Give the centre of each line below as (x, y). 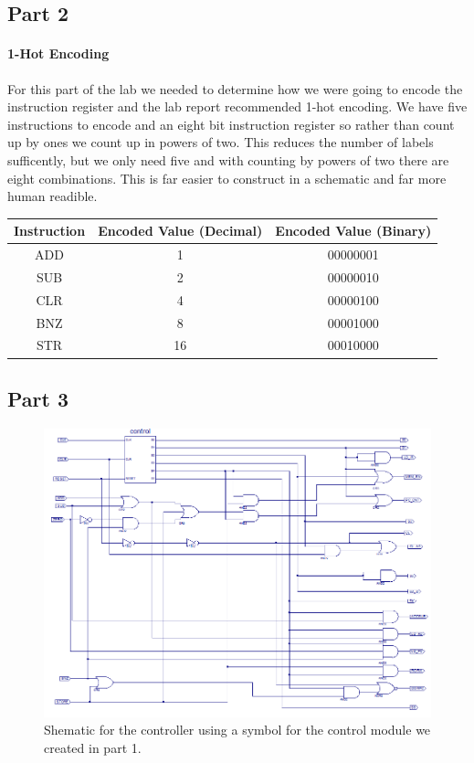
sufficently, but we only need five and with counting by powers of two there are (228, 159)
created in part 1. (93, 748)
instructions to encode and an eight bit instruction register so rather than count (231, 124)
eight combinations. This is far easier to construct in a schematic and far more (227, 178)
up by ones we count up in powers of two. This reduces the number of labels (221, 142)
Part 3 (38, 398)
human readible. (53, 196)
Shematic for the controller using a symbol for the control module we (237, 730)
